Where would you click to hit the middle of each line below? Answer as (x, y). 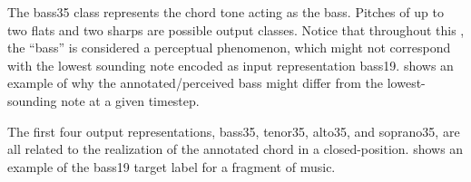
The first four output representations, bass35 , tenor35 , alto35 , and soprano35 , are (234, 131)
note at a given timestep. (130, 100)
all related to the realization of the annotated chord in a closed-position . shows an (235, 149)
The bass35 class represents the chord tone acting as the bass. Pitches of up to (226, 12)
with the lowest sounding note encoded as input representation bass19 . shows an (231, 65)
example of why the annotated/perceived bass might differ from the (196, 83)
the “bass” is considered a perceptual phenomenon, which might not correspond (229, 48)
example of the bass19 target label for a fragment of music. (172, 166)
